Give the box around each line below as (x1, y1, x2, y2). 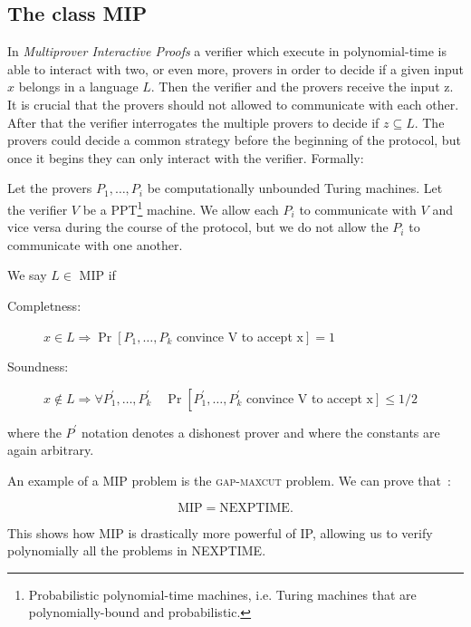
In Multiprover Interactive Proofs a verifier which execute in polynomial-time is (7, 42, 447, 61)
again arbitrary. (7, 440, 94, 459)
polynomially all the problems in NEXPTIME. (7, 541, 266, 560)
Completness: (7, 295, 82, 314)
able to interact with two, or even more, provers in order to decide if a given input (7, 59, 464, 78)
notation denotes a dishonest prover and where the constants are (82, 422, 440, 441)
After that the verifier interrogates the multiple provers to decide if (7, 112, 380, 131)
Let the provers (7, 178, 92, 198)
